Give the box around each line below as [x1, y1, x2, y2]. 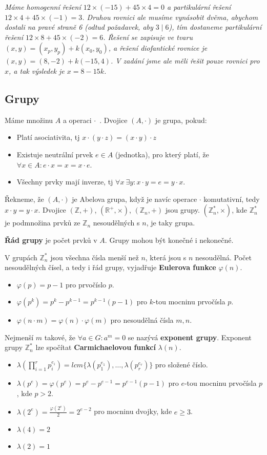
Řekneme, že [5, 193, 44, 204]
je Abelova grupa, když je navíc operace [72, 193, 197, 204]
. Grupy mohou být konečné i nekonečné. [105, 234, 234, 245]
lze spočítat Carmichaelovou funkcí [35, 342, 156, 353]
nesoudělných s [93, 217, 140, 228]
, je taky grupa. [146, 217, 195, 228]
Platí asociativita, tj [16, 132, 80, 142]
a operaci [63, 114, 92, 125]
